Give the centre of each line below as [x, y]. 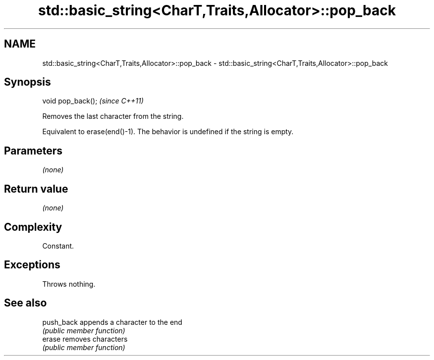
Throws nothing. [69, 284]
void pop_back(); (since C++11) [93, 101]
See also [26, 303]
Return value [36, 189]
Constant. [58, 246]
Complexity [33, 227]
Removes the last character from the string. [113, 116]
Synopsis [27, 82]
